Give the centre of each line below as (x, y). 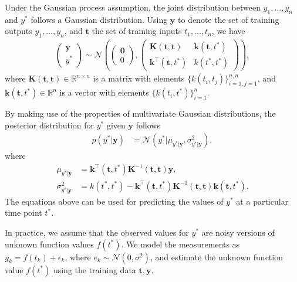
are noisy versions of (238, 232)
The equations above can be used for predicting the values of (114, 201)
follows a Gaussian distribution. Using (99, 19)
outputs (18, 31)
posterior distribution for (50, 125)
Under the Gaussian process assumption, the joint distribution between (133, 7)
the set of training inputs (137, 31)
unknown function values (49, 244)
